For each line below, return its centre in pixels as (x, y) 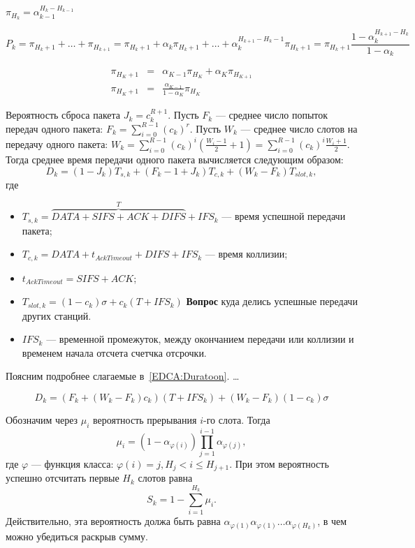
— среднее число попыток (272, 115)
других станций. (57, 315)
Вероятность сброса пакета (63, 115)
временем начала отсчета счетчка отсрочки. (114, 352)
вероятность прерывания (145, 419)
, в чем (332, 521)
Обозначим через (42, 419)
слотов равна (165, 478)
